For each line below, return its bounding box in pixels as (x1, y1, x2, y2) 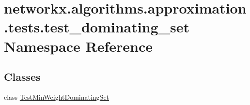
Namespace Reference (4, 36, 153, 56)
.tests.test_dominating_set (4, 17, 189, 37)
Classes (4, 69, 41, 84)
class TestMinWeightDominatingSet (4, 91, 109, 102)
